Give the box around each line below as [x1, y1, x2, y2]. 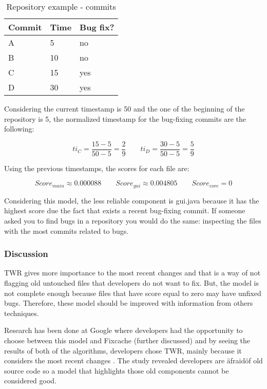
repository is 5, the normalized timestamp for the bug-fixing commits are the [4, 113, 246, 124]
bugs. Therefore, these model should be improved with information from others [4, 298, 253, 308]
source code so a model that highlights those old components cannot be [4, 365, 229, 376]
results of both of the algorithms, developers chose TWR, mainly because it [4, 345, 242, 356]
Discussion [4, 247, 48, 260]
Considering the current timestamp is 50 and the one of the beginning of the [4, 103, 245, 114]
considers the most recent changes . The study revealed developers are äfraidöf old [4, 355, 263, 366]
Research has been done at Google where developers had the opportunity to [4, 325, 243, 336]
